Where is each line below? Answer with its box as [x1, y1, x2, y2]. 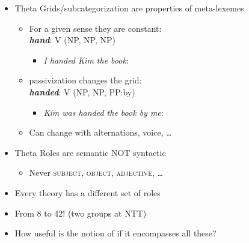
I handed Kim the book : [43, 53, 129, 66]
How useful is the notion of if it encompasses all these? [14, 227, 217, 239]
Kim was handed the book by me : [43, 106, 164, 118]
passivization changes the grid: [29, 74, 142, 86]
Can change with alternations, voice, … [29, 126, 172, 139]
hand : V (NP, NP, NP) [29, 34, 116, 46]
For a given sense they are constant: [29, 22, 162, 34]
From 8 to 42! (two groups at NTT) [14, 206, 147, 219]
